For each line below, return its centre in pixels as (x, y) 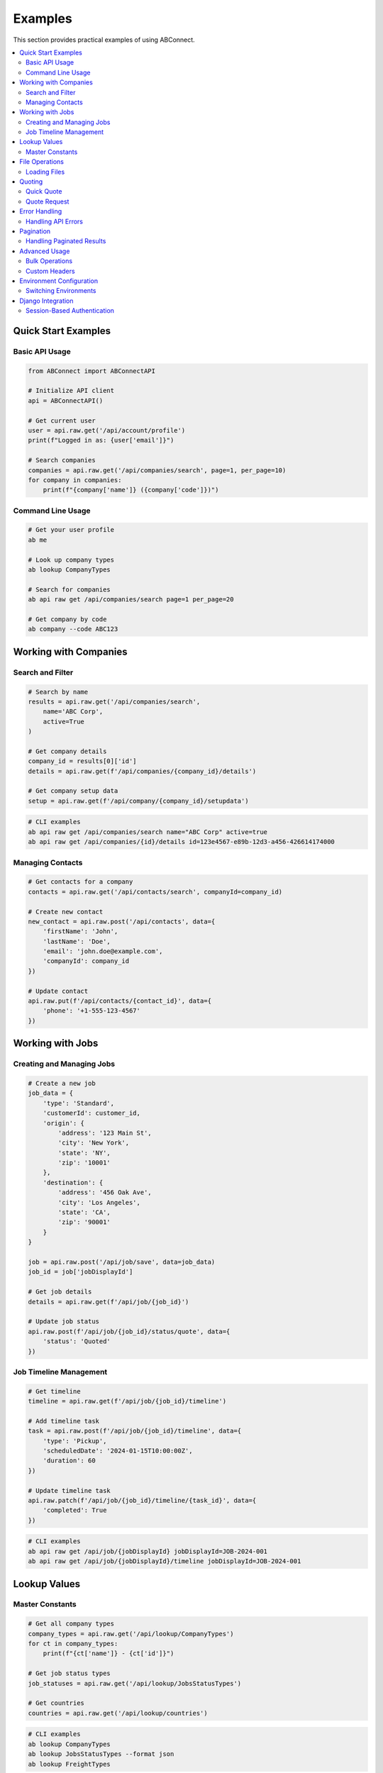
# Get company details (67, 751)
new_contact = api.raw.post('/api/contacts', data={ (122, 921)
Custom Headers (50, 271)
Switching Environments (61, 291)
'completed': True (75, 1510)
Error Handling (41, 211)
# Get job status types (70, 1673)
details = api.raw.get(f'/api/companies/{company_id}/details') (142, 771)
